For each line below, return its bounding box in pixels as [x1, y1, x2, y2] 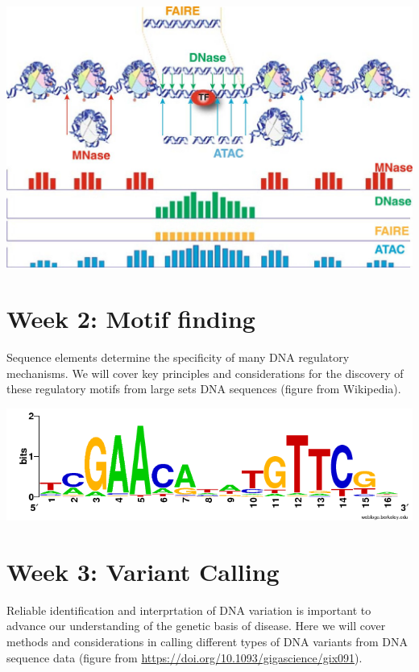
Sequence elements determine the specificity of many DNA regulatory [6, 349, 350, 366]
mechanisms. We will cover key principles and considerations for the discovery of [6, 364, 404, 381]
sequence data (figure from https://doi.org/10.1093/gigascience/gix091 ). [6, 649, 363, 666]
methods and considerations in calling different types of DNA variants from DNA [6, 633, 408, 650]
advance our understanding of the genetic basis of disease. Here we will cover [6, 617, 386, 634]
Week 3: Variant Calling [6, 554, 280, 587]
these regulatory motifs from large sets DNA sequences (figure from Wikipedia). [6, 380, 401, 397]
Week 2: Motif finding [6, 302, 255, 335]
